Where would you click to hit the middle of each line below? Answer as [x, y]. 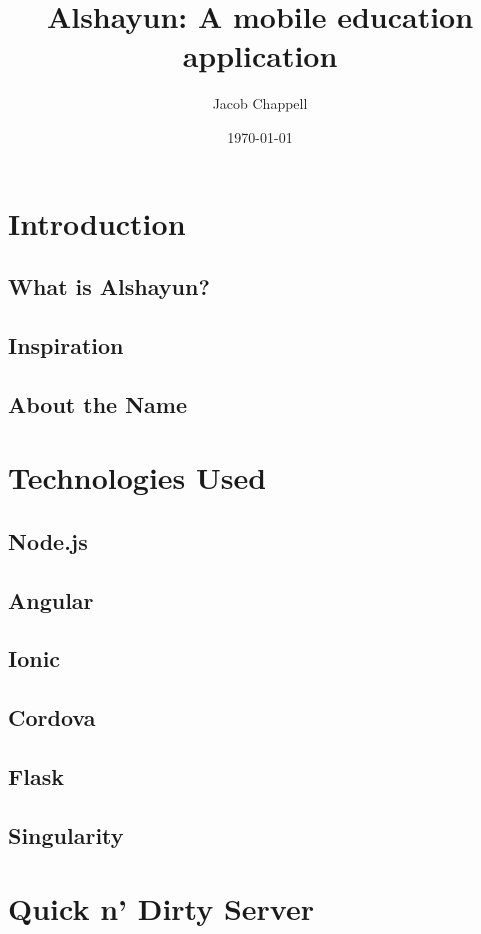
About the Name [98, 403]
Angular [51, 599]
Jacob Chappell [260, 103]
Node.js [48, 540]
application [260, 55]
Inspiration [66, 344]
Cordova [52, 717]
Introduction [97, 222]
